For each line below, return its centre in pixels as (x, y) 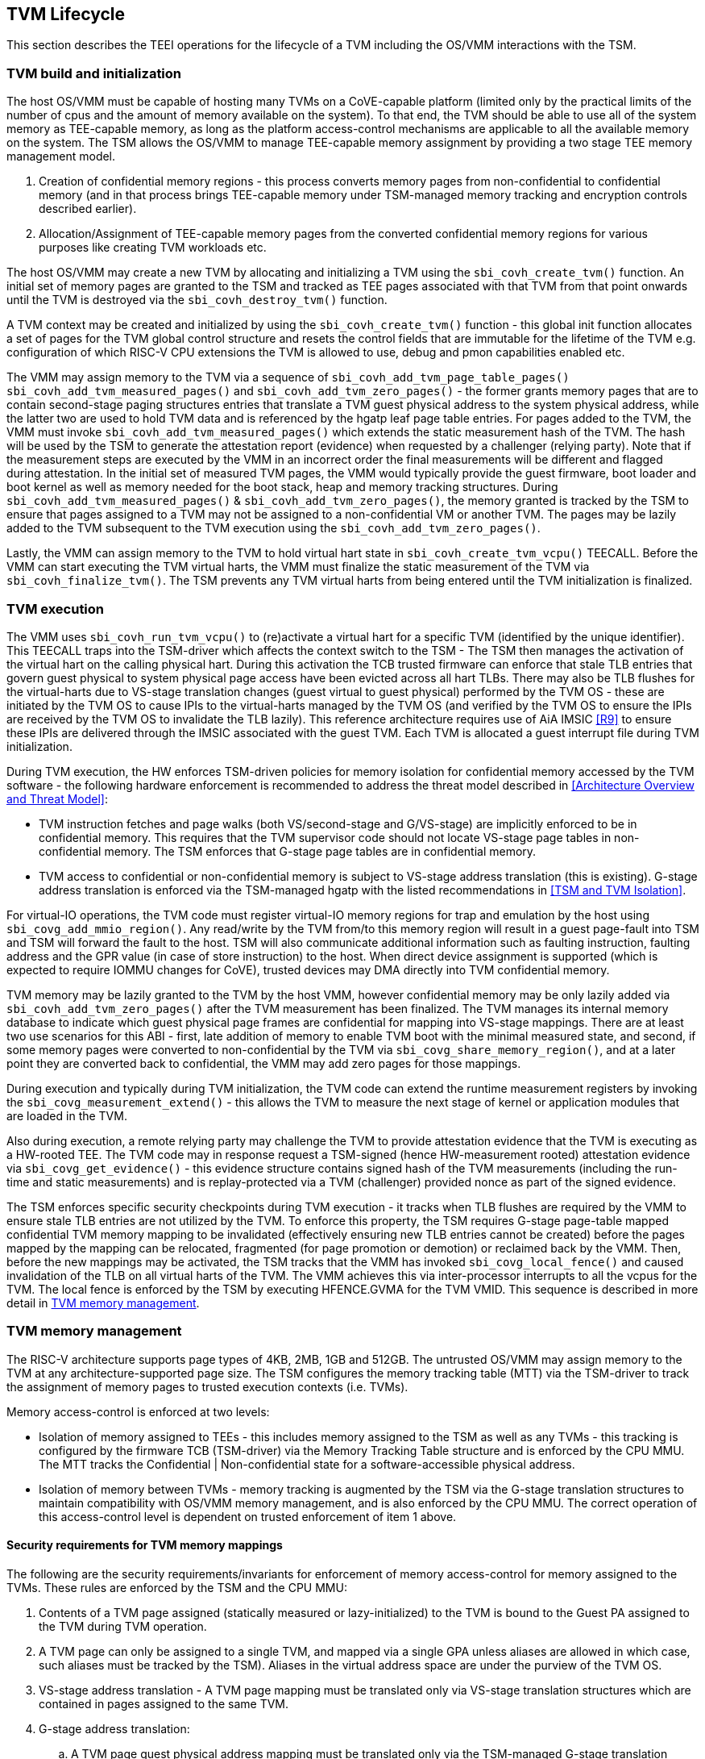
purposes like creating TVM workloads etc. (153, 248)
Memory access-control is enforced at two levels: (138, 1411)
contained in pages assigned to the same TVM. (164, 1703)
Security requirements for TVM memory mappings (145, 1545)
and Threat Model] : (57, 798)
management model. (61, 156)
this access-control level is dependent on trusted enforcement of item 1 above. (248, 1516)
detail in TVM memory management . (103, 1303)
